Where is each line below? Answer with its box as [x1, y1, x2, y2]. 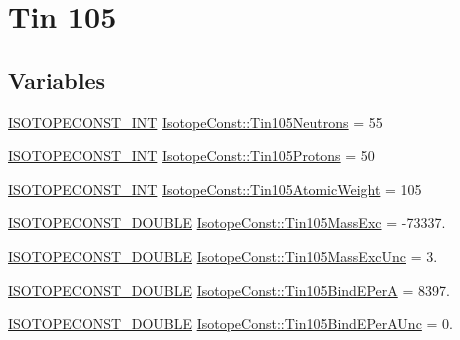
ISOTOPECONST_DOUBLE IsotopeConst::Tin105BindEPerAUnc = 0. [8, 313, 453, 334]
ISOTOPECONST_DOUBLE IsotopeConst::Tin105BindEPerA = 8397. [8, 279, 450, 300]
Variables [8, 64, 106, 95]
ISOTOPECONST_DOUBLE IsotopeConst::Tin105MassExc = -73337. [8, 212, 446, 233]
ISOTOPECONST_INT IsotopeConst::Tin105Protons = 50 [8, 145, 375, 166]
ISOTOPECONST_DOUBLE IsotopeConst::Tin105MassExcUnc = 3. [8, 245, 438, 266]
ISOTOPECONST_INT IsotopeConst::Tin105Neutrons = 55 [8, 111, 383, 132]
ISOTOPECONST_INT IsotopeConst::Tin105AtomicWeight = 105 [8, 178, 422, 199]
